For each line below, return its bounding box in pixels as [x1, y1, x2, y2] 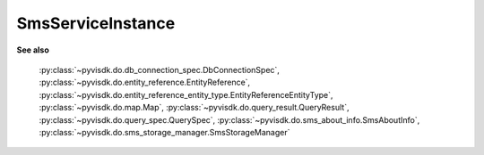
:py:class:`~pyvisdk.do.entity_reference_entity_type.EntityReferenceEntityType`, [39, 89, 333, 100]
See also [16, 45, 49, 55]
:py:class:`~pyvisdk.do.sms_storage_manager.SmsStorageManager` [39, 126, 290, 137]
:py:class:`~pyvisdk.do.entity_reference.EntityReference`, [39, 77, 251, 88]
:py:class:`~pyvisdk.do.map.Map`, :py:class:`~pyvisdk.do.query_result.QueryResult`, [39, 102, 350, 113]
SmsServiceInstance [16, 13, 176, 33]
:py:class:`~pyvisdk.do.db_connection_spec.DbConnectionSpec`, [39, 64, 280, 75]
